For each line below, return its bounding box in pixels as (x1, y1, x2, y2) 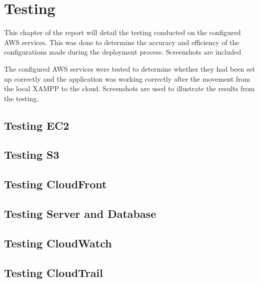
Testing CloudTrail (4, 264, 103, 280)
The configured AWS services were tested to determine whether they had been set (4, 63, 255, 74)
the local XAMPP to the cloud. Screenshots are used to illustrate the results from (4, 83, 255, 94)
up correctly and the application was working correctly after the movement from (4, 73, 250, 84)
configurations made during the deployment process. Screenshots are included (4, 47, 241, 57)
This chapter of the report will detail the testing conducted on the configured (4, 27, 241, 38)
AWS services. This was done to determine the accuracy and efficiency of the (4, 37, 239, 47)
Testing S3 (4, 147, 59, 162)
